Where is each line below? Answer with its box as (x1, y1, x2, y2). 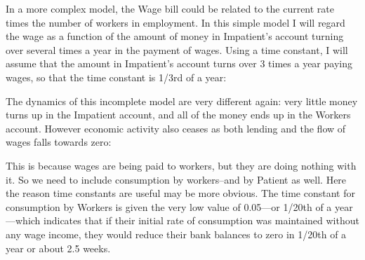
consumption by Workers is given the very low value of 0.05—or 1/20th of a (6, 199, 332, 214)
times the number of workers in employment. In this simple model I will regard (6, 15, 345, 29)
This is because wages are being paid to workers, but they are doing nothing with (6, 158, 357, 172)
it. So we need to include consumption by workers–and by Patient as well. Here (6, 172, 347, 186)
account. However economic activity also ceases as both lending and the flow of (6, 121, 346, 135)
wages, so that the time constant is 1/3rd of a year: (6, 69, 227, 84)
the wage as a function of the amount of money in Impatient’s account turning (6, 29, 344, 43)
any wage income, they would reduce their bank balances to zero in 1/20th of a (6, 226, 347, 241)
